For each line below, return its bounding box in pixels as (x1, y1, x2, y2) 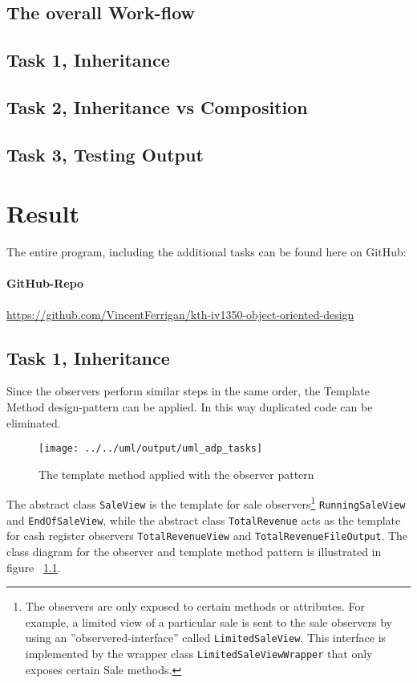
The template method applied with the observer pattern (38, 465, 314, 482)
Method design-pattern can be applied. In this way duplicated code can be (6, 399, 373, 415)
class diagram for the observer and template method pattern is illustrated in (6, 543, 382, 560)
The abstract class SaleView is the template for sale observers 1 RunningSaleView (6, 493, 406, 513)
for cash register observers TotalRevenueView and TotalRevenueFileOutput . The (6, 527, 408, 544)
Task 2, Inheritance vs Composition (6, 94, 308, 119)
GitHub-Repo (6, 275, 84, 292)
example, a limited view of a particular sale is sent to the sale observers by (25, 613, 392, 630)
